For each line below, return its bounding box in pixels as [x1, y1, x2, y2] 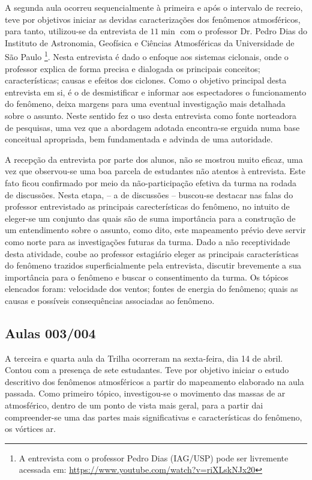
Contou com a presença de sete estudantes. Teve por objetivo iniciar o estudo [5, 363, 289, 376]
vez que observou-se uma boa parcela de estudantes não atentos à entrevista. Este [5, 165, 305, 177]
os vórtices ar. [5, 422, 56, 435]
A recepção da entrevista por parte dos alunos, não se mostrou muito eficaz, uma [5, 153, 303, 165]
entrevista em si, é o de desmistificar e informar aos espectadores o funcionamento [5, 85, 307, 98]
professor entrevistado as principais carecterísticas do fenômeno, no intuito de [5, 200, 290, 213]
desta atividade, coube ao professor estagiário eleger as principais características [5, 247, 299, 260]
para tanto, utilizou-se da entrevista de [5, 25, 148, 37]
